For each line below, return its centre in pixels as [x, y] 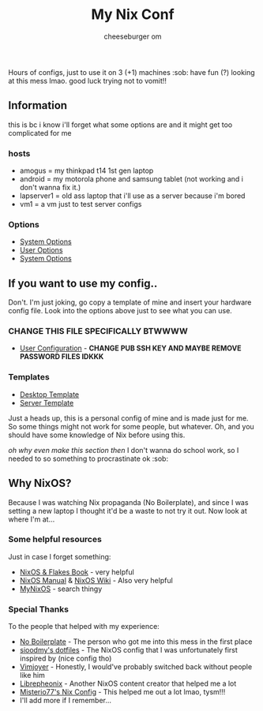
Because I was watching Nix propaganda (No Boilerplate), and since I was [128, 502]
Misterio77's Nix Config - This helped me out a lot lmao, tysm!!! [122, 692]
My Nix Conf [133, 15]
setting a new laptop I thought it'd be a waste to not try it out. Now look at [128, 511]
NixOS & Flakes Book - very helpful [77, 572]
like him [32, 675]
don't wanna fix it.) [50, 188]
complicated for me [40, 133]
